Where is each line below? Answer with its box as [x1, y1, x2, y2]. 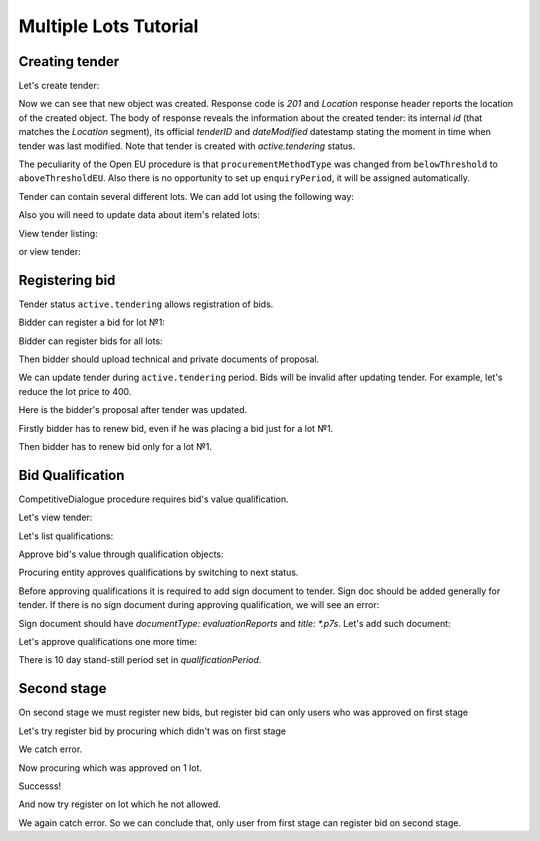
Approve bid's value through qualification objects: [18, 548, 224, 560]
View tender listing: [18, 227, 99, 239]
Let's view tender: [18, 511, 93, 524]
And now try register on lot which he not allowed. [18, 798, 222, 810]
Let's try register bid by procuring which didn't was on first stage [18, 725, 287, 737]
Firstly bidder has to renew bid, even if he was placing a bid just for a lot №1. [18, 422, 334, 434]
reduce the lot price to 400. [18, 385, 132, 397]
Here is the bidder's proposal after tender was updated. [18, 404, 248, 416]
